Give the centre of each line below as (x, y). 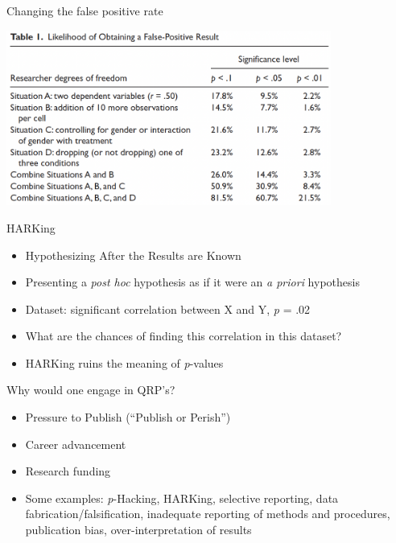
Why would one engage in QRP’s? (91, 390)
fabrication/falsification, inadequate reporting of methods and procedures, (208, 514)
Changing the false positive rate (85, 10)
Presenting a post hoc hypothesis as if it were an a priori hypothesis (192, 282)
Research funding (68, 471)
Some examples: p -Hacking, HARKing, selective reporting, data (182, 498)
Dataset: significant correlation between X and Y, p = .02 (168, 309)
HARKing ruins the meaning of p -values (124, 362)
